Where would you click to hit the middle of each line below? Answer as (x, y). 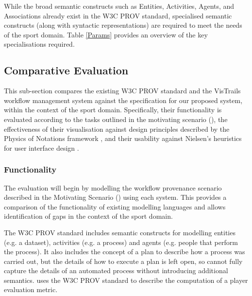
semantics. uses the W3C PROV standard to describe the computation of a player (126, 280)
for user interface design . (42, 148)
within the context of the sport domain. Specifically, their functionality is (113, 110)
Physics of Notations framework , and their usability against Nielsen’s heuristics (123, 138)
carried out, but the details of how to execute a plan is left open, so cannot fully (123, 261)
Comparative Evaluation (66, 70)
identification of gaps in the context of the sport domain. (88, 216)
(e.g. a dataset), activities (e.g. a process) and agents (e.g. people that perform (121, 242)
